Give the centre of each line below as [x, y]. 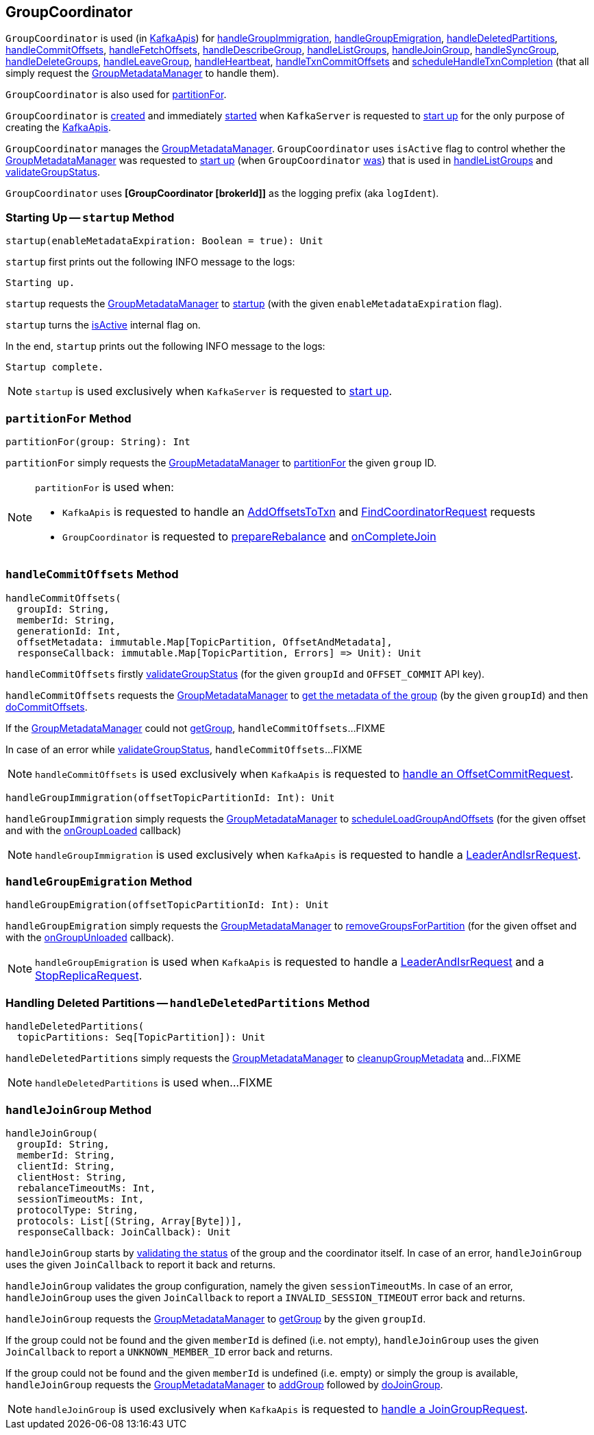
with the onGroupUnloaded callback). [90, 938]
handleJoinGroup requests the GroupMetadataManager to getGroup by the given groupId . [216, 1318]
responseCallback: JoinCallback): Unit [124, 1232]
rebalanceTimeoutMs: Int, [86, 1188]
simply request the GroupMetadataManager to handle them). [143, 73]
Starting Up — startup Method [90, 217]
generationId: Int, [69, 631]
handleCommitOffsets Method [92, 574]
